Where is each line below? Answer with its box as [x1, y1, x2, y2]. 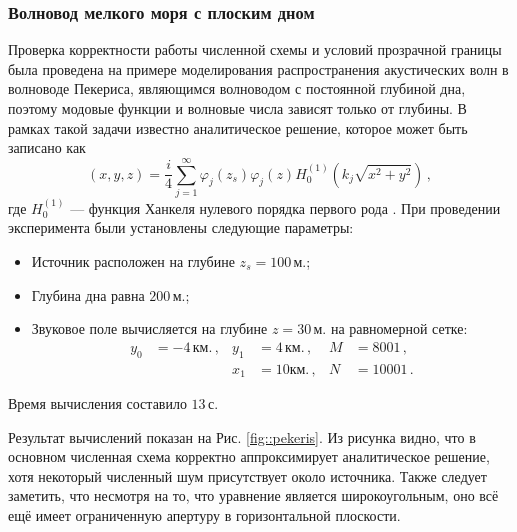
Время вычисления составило [8, 393, 187, 413]
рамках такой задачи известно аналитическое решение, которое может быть [8, 117, 468, 138]
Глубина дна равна [31, 284, 145, 305]
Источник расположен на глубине [31, 250, 235, 271]
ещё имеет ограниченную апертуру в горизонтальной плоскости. [8, 504, 401, 525]
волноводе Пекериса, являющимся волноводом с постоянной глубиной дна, [8, 78, 466, 99]
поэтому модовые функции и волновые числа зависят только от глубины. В [8, 98, 467, 118]
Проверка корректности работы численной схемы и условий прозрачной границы [8, 39, 502, 60]
